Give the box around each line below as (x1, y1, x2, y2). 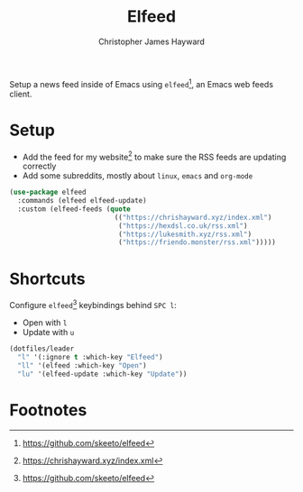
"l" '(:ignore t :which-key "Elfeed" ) (17, 352, 164, 361)
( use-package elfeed (9, 187, 87, 197)
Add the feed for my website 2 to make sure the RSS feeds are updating (22, 150, 287, 162)
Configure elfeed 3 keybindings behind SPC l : (9, 298, 178, 310)
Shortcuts (9, 269, 86, 289)
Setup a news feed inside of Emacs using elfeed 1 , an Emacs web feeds (9, 77, 273, 89)
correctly (22, 160, 57, 172)
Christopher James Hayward (97, 36, 206, 47)
